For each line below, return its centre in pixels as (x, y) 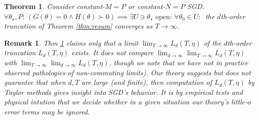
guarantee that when (35, 82)
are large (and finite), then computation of (147, 82)
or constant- (147, 6)
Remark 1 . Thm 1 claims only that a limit (71, 42)
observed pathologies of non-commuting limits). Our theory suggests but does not (127, 72)
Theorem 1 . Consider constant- (55, 6)
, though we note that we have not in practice (179, 62)
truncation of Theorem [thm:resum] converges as (78, 26)
